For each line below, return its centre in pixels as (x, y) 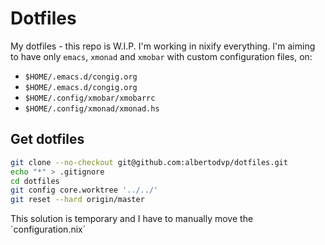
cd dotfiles (35, 181)
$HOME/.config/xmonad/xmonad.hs (92, 108)
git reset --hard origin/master (77, 200)
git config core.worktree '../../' (84, 190)
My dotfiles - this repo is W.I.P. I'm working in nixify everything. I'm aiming (163, 46)
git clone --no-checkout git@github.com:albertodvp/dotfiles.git (149, 162)
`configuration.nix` (48, 229)
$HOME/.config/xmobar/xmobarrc (90, 98)
